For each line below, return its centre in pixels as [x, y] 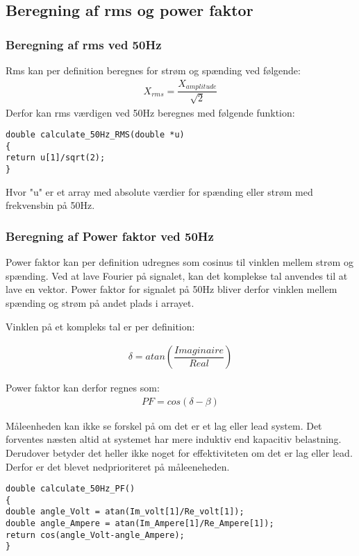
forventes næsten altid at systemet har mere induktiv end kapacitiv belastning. [174, 439]
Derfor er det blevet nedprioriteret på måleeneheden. [118, 466]
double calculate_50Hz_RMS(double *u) [95, 135]
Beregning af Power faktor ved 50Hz [110, 236]
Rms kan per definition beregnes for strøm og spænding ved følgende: [153, 70]
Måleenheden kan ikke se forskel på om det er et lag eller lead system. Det [164, 425]
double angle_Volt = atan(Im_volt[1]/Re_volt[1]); [125, 512]
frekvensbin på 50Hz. [50, 205]
